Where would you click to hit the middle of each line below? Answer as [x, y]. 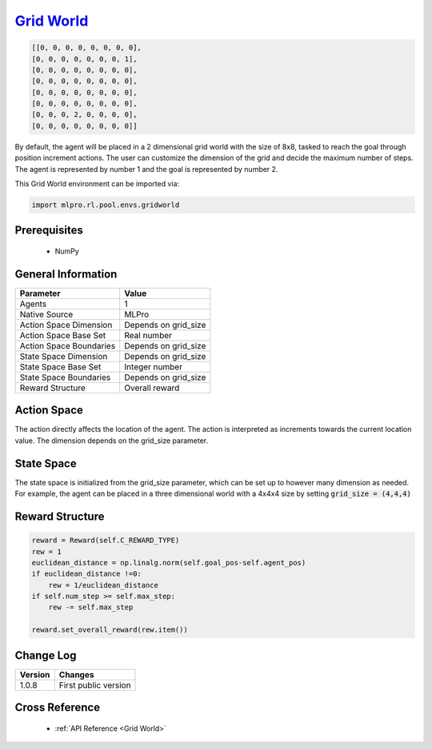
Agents [33, 304]
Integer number [154, 366]
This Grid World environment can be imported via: [97, 184]
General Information [66, 274]
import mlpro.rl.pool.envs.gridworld [106, 205]
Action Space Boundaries [68, 345]
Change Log [46, 655]
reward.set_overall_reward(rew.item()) [110, 630]
